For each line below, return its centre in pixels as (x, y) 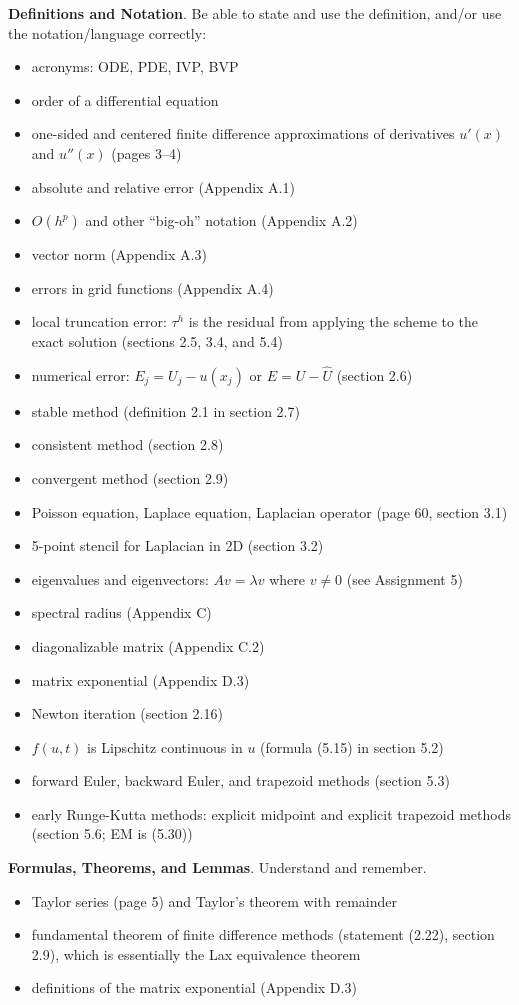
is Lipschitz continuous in (165, 746)
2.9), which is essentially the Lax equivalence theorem (196, 953)
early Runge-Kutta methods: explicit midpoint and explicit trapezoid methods (271, 813)
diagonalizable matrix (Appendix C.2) (148, 645)
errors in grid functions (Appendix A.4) (152, 287)
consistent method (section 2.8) (127, 444)
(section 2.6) (374, 374)
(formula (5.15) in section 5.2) (352, 746)
